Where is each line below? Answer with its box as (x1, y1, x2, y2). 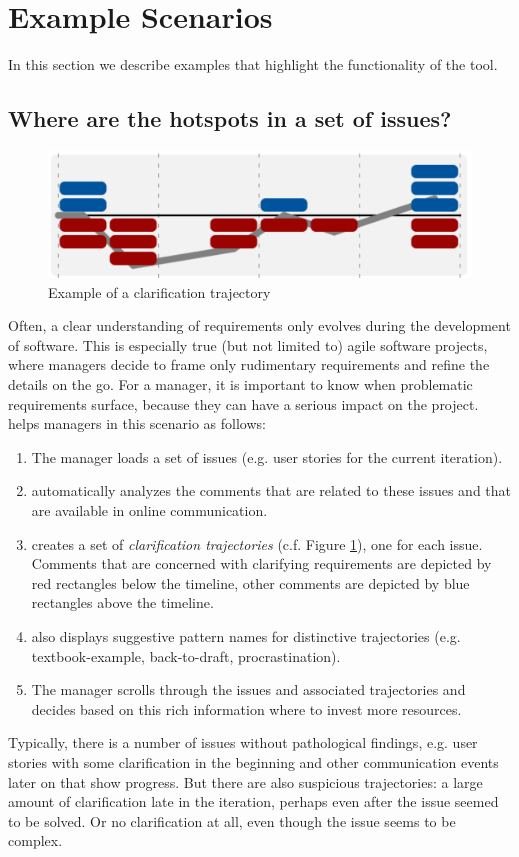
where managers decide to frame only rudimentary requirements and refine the (8, 354, 490, 375)
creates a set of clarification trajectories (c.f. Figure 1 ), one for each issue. (31, 533, 483, 554)
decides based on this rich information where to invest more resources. (31, 698, 462, 719)
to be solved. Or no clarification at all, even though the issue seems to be (8, 810, 456, 831)
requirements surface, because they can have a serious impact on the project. (8, 393, 479, 414)
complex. (8, 830, 63, 851)
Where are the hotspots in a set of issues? (8, 103, 452, 134)
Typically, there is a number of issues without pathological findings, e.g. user (8, 732, 478, 753)
